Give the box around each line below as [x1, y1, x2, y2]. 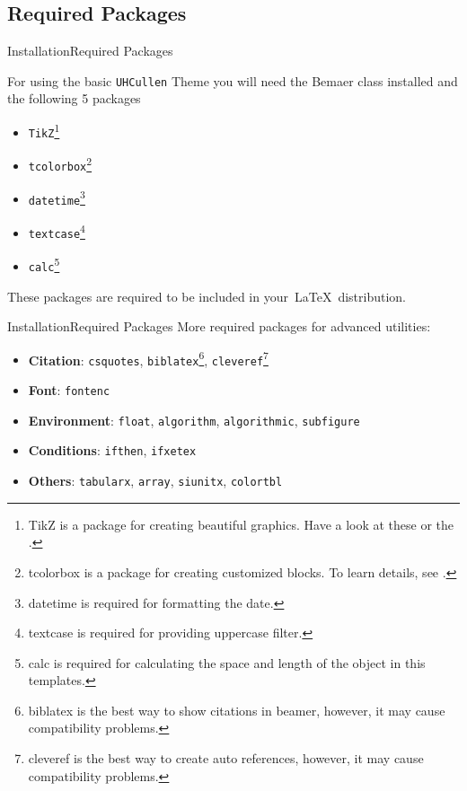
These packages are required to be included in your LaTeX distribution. [7, 286, 406, 305]
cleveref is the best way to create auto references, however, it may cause [28, 749, 424, 768]
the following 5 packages [7, 89, 141, 108]
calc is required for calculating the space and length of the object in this [28, 653, 426, 672]
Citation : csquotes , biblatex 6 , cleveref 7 [28, 347, 269, 369]
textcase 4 [28, 220, 85, 241]
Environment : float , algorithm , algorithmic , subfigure [28, 410, 360, 429]
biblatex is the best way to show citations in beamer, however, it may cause [28, 700, 445, 719]
